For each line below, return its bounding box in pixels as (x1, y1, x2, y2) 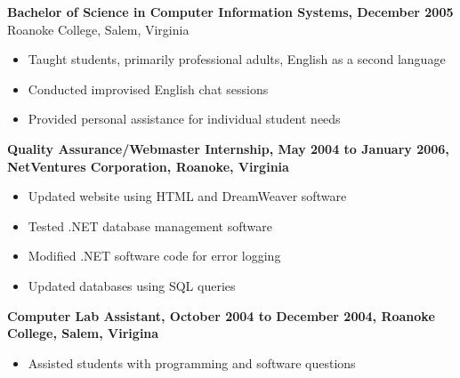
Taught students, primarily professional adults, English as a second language (28, 50, 446, 68)
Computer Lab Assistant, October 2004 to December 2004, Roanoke (7, 306, 435, 325)
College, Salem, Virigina (7, 324, 159, 342)
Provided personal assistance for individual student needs (28, 109, 341, 128)
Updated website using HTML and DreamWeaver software (28, 187, 347, 205)
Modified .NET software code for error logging (28, 246, 281, 265)
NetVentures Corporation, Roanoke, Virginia (7, 157, 289, 175)
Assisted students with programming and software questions (28, 353, 356, 372)
